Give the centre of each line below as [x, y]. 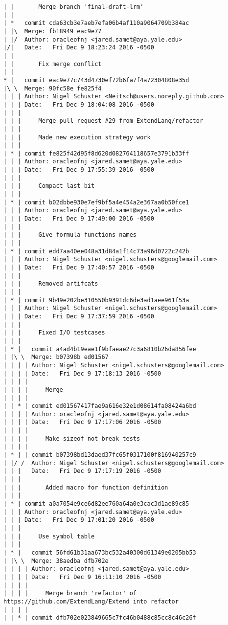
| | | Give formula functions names [70, 235]
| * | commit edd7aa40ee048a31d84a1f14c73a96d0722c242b [96, 251]
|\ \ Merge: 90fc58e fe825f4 [53, 88]
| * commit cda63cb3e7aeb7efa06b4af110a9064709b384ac [96, 23]
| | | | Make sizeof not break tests [72, 438]
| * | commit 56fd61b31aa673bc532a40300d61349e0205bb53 [100, 552]
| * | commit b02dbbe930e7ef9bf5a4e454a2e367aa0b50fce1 [96, 202]
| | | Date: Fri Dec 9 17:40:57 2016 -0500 [79, 268]
